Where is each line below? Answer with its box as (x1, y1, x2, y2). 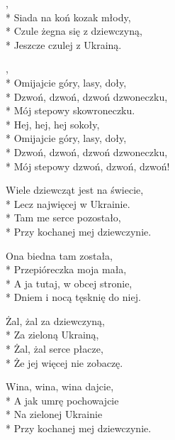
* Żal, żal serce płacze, (6, 341, 103, 356)
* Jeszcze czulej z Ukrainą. (6, 37, 122, 52)
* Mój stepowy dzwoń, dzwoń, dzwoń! (6, 158, 170, 173)
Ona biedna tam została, (6, 248, 113, 263)
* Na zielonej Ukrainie (6, 407, 103, 422)
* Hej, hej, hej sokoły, (6, 116, 100, 131)
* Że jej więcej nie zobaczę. (6, 355, 123, 370)
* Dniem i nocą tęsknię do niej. (6, 290, 141, 304)
